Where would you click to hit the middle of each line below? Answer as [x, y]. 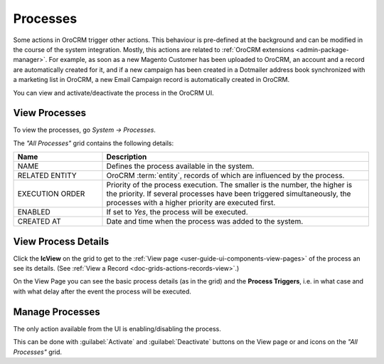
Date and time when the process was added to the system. [205, 222]
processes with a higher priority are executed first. [191, 203]
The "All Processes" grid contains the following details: [94, 143]
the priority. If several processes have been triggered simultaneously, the [229, 194]
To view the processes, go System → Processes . [85, 130]
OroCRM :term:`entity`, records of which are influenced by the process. [225, 176]
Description [127, 157]
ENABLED [34, 212]
